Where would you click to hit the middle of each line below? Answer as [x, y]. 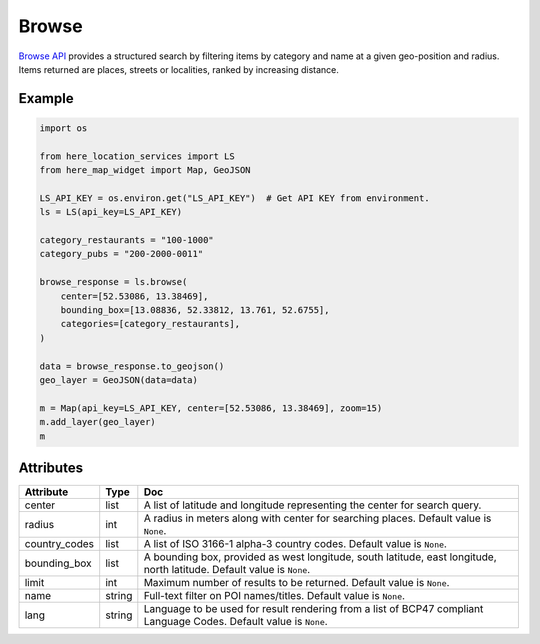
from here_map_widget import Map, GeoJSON [145, 170]
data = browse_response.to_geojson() [132, 366]
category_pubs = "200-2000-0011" [121, 254]
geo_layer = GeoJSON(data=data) [119, 379]
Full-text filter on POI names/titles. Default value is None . [274, 596]
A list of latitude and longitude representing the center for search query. [312, 505]
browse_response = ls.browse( [113, 282]
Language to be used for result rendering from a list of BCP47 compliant [313, 609]
